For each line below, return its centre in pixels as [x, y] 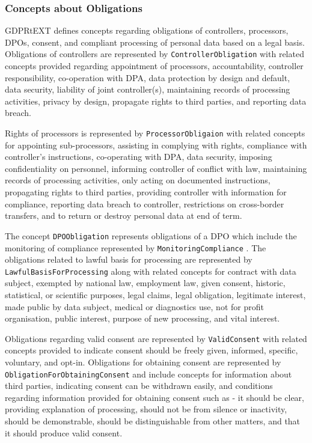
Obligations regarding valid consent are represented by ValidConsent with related [156, 338]
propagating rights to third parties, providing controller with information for [146, 192]
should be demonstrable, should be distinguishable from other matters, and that [153, 421]
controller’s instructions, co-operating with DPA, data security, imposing [139, 157]
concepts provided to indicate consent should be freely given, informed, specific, [151, 350]
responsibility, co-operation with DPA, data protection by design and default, [148, 77]
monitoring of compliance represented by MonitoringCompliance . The [136, 247]
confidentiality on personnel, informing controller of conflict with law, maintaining [156, 168]
